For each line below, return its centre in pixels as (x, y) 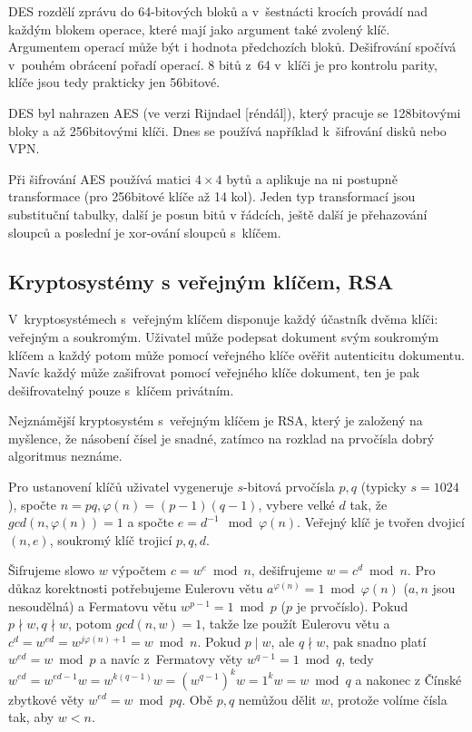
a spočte (151, 522)
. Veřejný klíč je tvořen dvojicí (381, 522)
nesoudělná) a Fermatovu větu (93, 605)
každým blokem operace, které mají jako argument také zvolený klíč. (199, 29)
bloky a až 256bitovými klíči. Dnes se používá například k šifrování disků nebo (227, 130)
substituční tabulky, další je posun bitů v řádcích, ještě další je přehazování (218, 214)
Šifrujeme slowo (52, 570)
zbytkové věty (46, 699)
